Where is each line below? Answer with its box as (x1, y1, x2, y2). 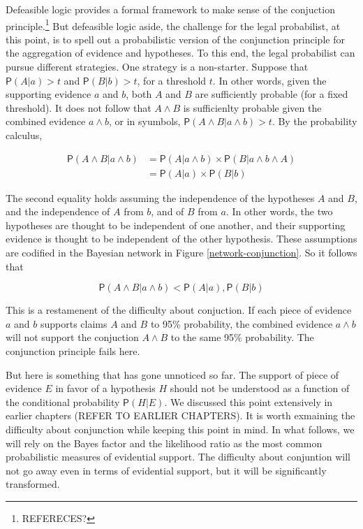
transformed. (6, 477, 60, 491)
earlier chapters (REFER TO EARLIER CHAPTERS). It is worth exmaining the (6, 408, 355, 423)
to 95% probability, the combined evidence (150, 316, 333, 331)
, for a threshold (137, 73, 207, 87)
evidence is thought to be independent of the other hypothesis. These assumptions (6, 231, 357, 246)
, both (126, 87, 152, 101)
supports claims (40, 316, 108, 331)
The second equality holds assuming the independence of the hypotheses (6, 190, 315, 205)
